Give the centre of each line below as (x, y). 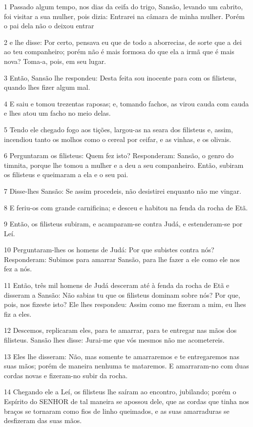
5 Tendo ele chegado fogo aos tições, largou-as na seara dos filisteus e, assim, (118, 129)
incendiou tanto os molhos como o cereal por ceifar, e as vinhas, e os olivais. (118, 139)
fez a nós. (18, 269)
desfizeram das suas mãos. (43, 420)
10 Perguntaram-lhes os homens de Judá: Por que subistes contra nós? (109, 250)
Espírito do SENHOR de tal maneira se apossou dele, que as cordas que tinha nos (126, 401)
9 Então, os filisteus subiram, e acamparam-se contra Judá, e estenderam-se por (123, 224)
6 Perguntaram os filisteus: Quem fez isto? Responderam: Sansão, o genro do (119, 155)
